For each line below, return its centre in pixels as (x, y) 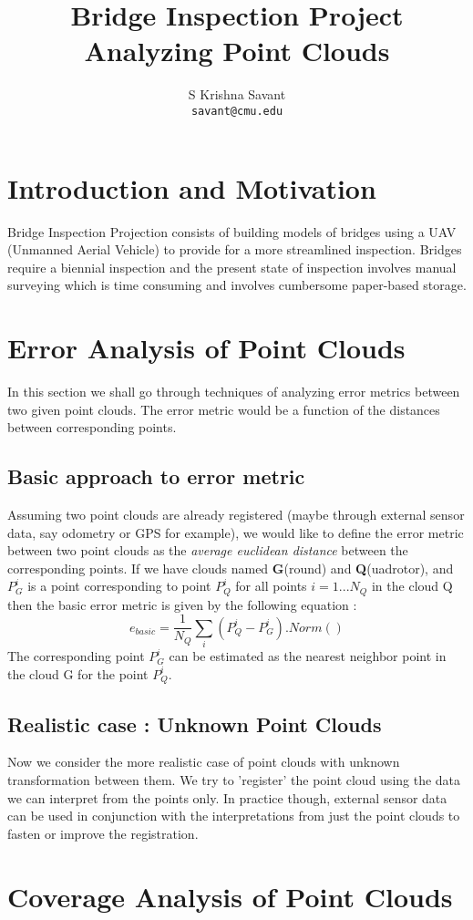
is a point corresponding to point (119, 586)
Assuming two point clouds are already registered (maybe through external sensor (236, 514)
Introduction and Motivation (192, 187)
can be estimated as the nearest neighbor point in (308, 656)
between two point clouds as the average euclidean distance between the (208, 550)
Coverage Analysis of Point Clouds (230, 896)
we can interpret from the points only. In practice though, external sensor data (227, 797)
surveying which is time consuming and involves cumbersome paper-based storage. (237, 285)
